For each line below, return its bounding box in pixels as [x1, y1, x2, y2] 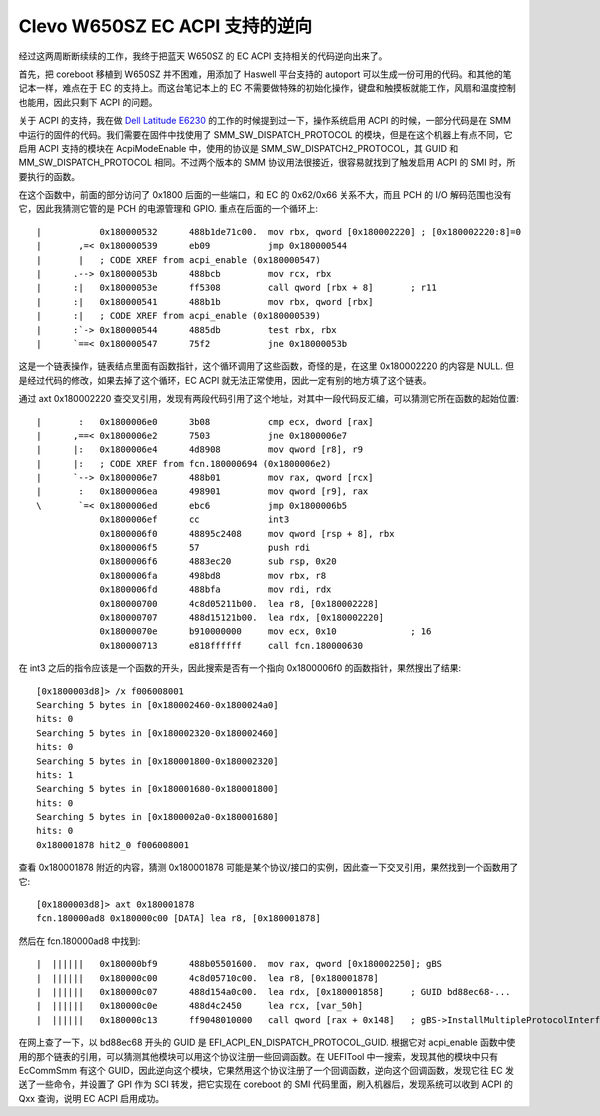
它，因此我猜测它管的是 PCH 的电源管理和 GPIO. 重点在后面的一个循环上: [18, 203, 319, 215]
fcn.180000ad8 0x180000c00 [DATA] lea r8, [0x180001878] [36, 913, 322, 924]
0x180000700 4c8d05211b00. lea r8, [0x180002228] [99, 598, 379, 609]
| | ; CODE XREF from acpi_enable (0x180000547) [36, 254, 322, 265]
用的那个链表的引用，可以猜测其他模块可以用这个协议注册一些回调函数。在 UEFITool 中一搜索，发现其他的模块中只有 [18, 1050, 499, 1062]
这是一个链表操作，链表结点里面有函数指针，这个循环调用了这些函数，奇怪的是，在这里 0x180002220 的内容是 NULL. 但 [18, 360, 515, 372]
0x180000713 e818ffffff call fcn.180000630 [99, 640, 364, 651]
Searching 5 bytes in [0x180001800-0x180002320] [36, 755, 279, 767]
